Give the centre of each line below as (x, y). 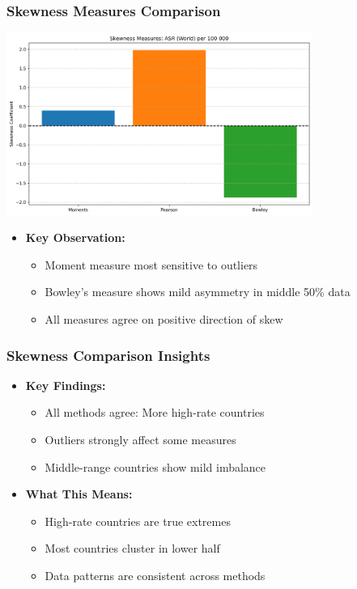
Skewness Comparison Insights (108, 355)
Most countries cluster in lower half (132, 548)
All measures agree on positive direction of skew (164, 319)
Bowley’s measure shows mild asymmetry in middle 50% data (198, 292)
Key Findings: (66, 385)
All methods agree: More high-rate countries (155, 412)
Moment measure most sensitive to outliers (151, 264)
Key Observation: (75, 237)
